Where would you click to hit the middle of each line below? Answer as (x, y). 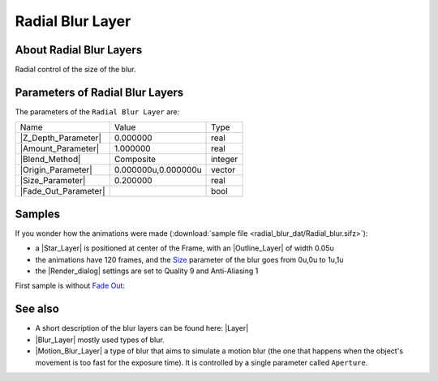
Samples (38, 214)
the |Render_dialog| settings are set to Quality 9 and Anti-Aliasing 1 (147, 271)
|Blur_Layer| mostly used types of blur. (100, 340)
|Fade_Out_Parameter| (62, 191)
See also (37, 309)
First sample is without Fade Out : (70, 286)
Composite (135, 160)
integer (225, 160)
